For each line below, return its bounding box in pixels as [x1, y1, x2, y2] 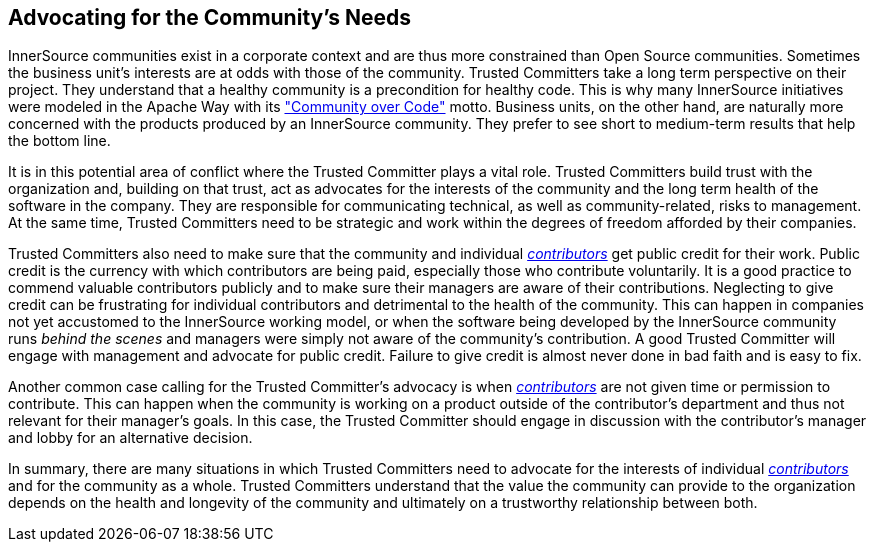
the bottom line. [8, 132, 111, 150]
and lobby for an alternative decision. [8, 429, 253, 447]
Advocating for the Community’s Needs [8, 5, 412, 30]
